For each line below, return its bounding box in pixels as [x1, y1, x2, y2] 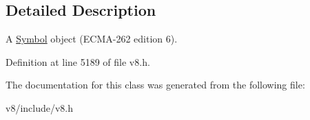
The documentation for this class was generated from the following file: [6, 77, 305, 92]
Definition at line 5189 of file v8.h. [6, 54, 150, 69]
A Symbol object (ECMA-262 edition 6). [6, 32, 178, 46]
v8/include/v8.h [6, 100, 74, 115]
